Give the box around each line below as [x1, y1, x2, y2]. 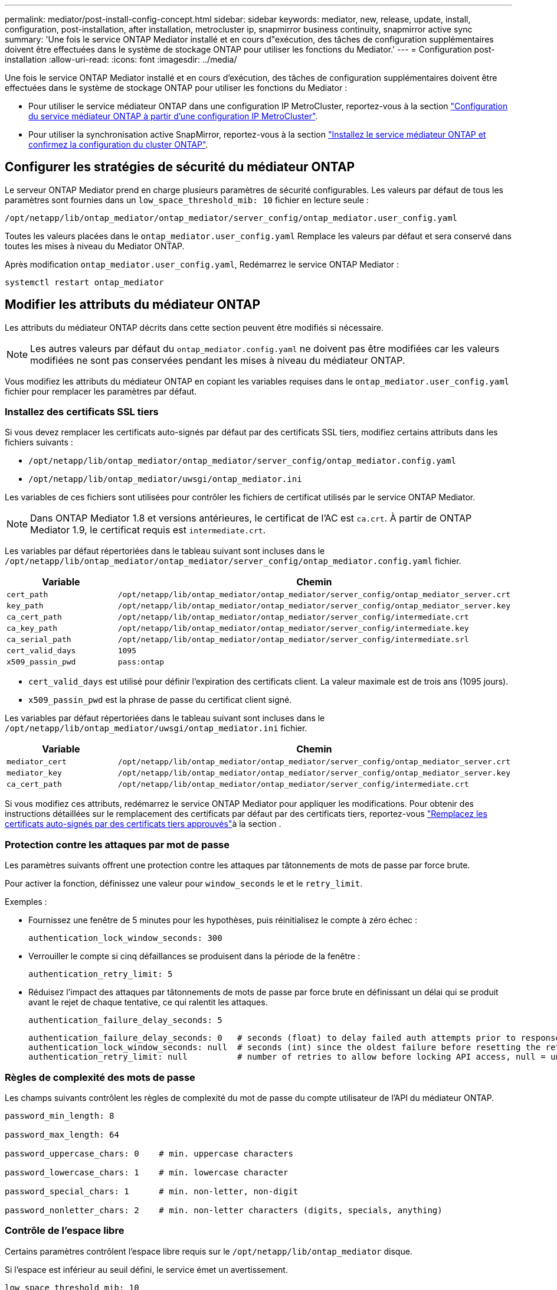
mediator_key [6, 768, 62, 778]
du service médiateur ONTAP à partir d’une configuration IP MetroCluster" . [28, 111, 318, 121]
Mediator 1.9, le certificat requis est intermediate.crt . [30, 524, 266, 536]
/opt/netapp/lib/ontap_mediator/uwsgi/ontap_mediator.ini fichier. [5, 723, 307, 734]
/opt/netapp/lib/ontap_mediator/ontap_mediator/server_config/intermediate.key [117, 624, 469, 633]
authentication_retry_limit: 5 [28, 969, 173, 979]
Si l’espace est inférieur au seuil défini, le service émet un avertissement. [5, 1264, 288, 1275]
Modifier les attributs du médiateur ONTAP [5, 297, 261, 312]
